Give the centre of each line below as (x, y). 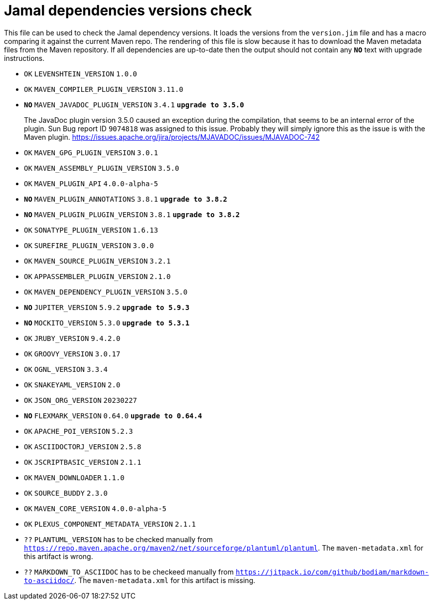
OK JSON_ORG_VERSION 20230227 (81, 400)
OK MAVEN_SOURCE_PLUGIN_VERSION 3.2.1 (97, 261)
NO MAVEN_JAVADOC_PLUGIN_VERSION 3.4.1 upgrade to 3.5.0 (134, 105)
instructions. (24, 58)
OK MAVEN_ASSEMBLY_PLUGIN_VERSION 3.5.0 (102, 168)
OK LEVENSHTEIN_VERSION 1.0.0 (81, 74)
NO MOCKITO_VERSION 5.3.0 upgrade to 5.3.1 (107, 323)
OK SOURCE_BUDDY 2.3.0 (66, 493)
